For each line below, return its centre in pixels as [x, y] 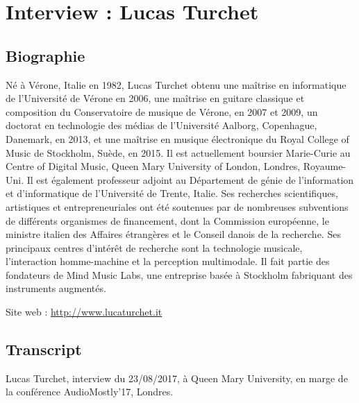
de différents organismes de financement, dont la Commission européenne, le [167, 220]
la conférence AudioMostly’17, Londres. [90, 392]
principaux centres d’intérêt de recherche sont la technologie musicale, [154, 247]
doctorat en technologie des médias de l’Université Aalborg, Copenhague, [161, 125]
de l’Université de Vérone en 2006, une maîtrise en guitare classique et [155, 98]
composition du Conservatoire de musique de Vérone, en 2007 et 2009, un [162, 111]
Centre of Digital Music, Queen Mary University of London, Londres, [153, 166]
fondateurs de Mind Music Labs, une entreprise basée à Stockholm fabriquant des [179, 274]
